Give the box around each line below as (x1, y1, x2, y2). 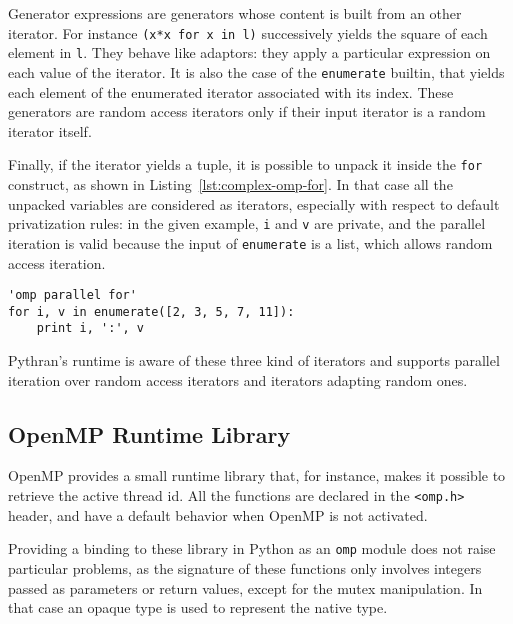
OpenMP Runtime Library (8, 418, 291, 449)
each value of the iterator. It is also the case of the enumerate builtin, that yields (8, 61, 505, 82)
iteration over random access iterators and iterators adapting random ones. (8, 369, 468, 390)
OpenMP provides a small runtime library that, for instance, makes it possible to (8, 465, 506, 486)
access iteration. (8, 252, 106, 273)
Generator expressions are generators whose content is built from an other (8, 3, 462, 23)
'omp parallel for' (8, 288, 137, 303)
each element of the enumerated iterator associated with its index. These (8, 81, 454, 102)
